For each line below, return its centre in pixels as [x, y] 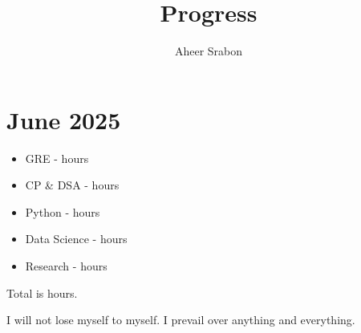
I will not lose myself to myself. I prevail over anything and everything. [181, 320]
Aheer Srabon [209, 51]
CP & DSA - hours [72, 185]
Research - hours [66, 266]
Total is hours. [42, 292]
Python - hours [63, 211]
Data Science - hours [76, 239]
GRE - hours [57, 158]
